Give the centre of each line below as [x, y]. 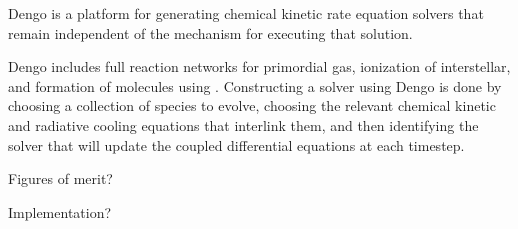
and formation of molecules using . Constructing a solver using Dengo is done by [255, 85]
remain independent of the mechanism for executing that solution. [210, 32]
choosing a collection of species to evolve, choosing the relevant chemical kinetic [252, 105]
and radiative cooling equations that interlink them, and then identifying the [243, 124]
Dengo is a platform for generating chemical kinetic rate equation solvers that [246, 13]
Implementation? [60, 211]
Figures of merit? [60, 178]
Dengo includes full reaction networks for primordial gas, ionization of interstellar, [259, 66]
